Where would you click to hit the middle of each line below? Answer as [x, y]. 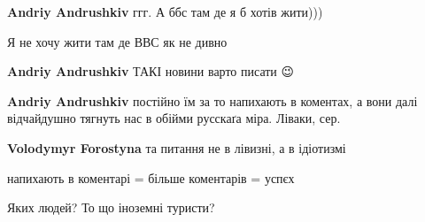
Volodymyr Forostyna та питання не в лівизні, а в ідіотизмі [177, 147]
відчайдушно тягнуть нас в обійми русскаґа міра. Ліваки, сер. [174, 118]
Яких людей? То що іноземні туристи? [111, 207]
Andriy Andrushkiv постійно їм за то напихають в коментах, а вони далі [212, 100]
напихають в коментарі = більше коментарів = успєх [151, 177]
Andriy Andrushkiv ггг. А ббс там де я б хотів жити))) [165, 11]
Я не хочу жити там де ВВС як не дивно [117, 41]
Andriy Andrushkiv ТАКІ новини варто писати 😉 [151, 71]
